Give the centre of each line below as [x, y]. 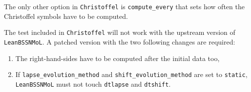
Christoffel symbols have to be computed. [66, 16]
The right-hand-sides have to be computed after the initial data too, [117, 58]
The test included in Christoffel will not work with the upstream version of [120, 32]
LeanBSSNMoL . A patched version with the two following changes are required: [120, 41]
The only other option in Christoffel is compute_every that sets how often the [124, 6]
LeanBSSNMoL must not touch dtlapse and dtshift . [93, 84]
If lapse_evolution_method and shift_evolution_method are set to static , [131, 74]
